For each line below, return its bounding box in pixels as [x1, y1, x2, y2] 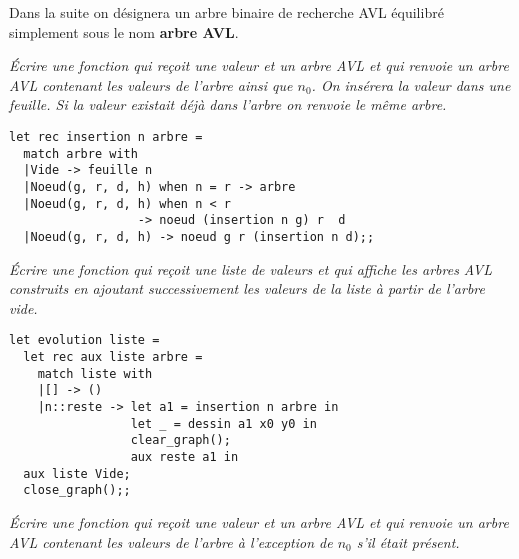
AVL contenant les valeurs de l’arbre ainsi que [9, 74, 293, 95]
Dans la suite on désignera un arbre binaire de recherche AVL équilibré [9, 2, 444, 22]
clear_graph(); [130, 433, 231, 448]
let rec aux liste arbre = [23, 350, 203, 364]
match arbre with [23, 146, 138, 161]
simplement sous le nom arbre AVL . [9, 21, 239, 42]
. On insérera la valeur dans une [311, 74, 511, 95]
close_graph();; [23, 483, 131, 498]
